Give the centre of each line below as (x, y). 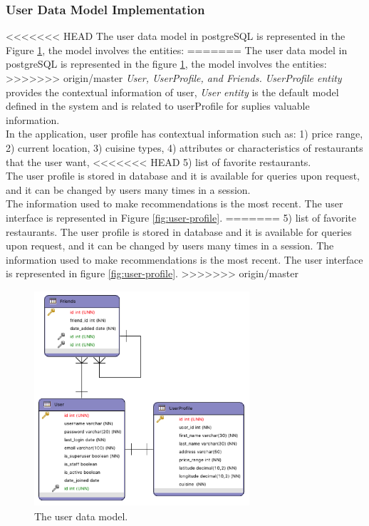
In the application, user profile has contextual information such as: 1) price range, (184, 134)
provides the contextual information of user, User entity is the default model (172, 92)
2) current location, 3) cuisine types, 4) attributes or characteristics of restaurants (184, 147)
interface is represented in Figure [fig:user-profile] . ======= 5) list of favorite (181, 217)
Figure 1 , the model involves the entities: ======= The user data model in (177, 50)
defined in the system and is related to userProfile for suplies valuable (158, 106)
